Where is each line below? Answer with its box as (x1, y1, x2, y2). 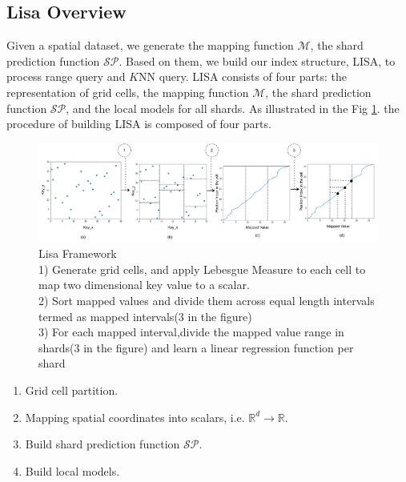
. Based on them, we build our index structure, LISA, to (119, 52, 396, 69)
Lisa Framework (38, 245, 117, 262)
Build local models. (25, 462, 120, 479)
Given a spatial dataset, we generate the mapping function (6, 37, 294, 54)
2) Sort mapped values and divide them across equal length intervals (38, 292, 375, 309)
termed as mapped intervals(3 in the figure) (38, 307, 252, 324)
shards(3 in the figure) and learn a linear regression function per (38, 339, 354, 355)
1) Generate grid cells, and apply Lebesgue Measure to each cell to (38, 260, 366, 277)
